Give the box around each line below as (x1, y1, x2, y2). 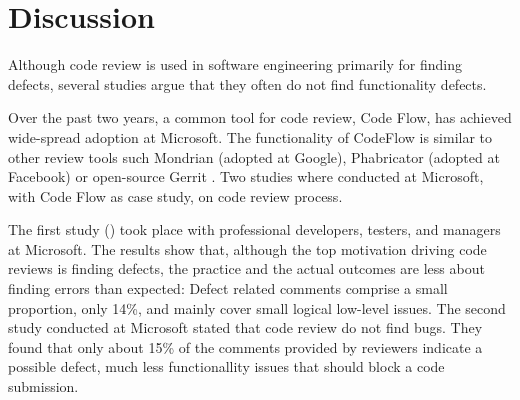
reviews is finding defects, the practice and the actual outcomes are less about (8, 258, 485, 279)
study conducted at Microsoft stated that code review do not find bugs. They (8, 317, 483, 338)
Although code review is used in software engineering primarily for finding (8, 54, 462, 75)
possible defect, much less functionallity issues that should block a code (8, 356, 445, 377)
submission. (8, 376, 79, 397)
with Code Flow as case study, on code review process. (8, 185, 343, 206)
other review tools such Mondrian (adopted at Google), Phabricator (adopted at (8, 146, 500, 167)
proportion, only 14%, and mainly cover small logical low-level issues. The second (8, 297, 506, 318)
